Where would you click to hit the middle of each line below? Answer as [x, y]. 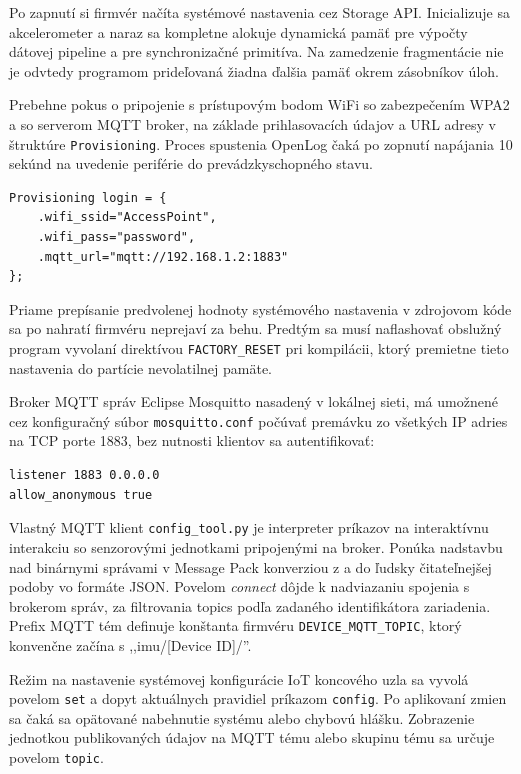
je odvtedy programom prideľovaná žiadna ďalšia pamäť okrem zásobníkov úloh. [254, 70]
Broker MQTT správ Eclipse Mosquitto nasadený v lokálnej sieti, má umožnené [253, 401]
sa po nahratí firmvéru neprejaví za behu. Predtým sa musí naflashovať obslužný [255, 328]
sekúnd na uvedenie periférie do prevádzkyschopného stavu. [191, 163]
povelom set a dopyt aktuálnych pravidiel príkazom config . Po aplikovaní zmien [258, 698]
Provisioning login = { [88, 197]
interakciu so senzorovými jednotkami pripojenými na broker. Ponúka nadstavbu [256, 546]
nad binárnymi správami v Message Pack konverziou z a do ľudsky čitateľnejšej [250, 566]
